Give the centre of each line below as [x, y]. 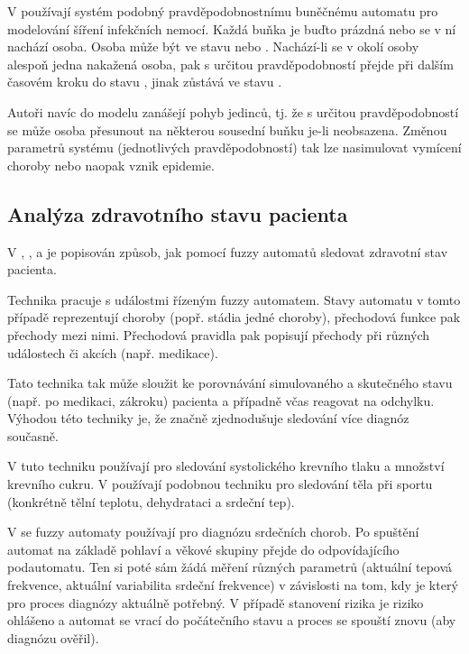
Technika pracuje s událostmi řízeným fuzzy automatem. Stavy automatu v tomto [234, 299]
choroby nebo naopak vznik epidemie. [111, 165]
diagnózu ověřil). [53, 637]
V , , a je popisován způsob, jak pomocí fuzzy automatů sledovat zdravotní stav [228, 251]
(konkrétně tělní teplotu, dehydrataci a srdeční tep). [151, 501]
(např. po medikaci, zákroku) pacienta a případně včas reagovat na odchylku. [221, 400]
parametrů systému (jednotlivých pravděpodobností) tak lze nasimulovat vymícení [234, 147]
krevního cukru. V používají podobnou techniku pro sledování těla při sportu [220, 484]
